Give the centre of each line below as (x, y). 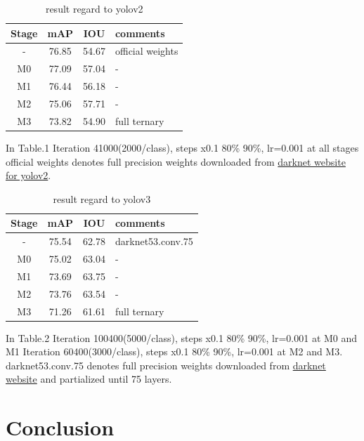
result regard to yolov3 (102, 198)
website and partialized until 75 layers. (89, 379)
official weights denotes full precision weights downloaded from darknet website (176, 161)
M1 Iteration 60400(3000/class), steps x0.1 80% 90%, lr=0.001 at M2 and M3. (174, 351)
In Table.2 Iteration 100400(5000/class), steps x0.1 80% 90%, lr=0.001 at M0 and (182, 337)
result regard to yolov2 (94, 8)
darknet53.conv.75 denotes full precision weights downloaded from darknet (166, 365)
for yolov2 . (28, 175)
